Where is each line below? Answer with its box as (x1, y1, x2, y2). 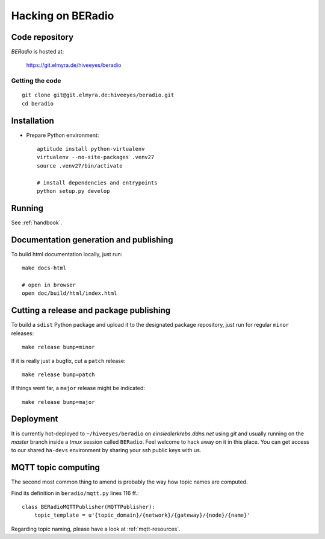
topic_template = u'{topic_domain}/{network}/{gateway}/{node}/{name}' (34, 512, 250, 519)
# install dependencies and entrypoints (37, 179, 158, 186)
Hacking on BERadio (11, 9, 114, 22)
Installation (11, 115, 54, 126)
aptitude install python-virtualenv (37, 145, 145, 153)
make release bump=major (22, 399, 95, 405)
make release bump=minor (22, 344, 95, 351)
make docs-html (22, 265, 67, 271)
